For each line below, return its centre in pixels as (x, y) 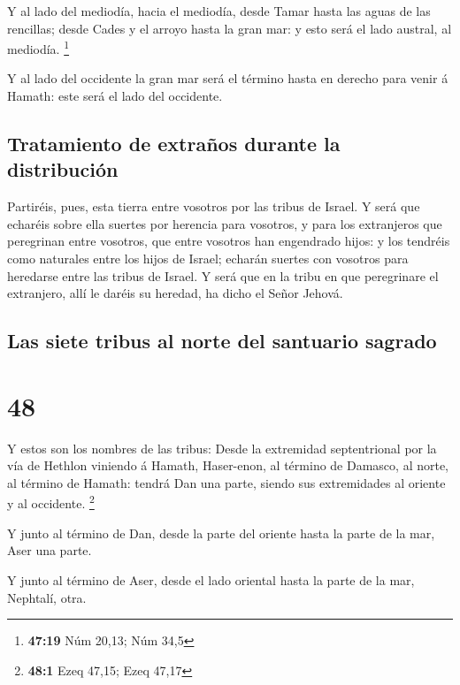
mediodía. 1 (38, 47)
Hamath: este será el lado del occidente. (115, 96)
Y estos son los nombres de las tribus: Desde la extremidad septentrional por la (222, 448)
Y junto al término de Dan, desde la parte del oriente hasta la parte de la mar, (221, 533)
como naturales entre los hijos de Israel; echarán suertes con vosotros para (208, 258)
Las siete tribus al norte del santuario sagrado (222, 341)
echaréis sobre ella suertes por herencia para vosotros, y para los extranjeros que (225, 223)
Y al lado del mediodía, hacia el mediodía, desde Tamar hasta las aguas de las (219, 11)
